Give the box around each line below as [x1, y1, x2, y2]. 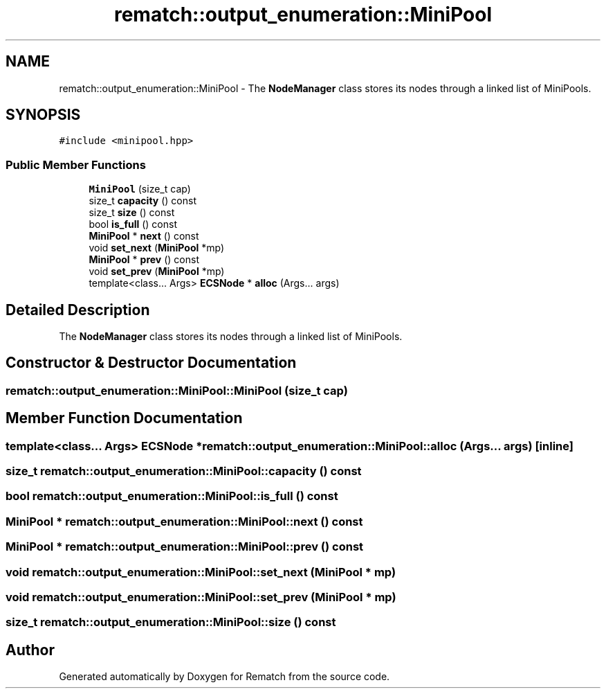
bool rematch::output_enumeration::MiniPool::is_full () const [6, 489, 338, 504]
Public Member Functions [6, 157, 146, 172]
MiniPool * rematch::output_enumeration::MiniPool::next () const [6, 514, 363, 528]
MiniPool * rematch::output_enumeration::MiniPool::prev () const [6, 540, 364, 554]
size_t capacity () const [89, 195, 196, 207]
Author [6, 641, 55, 659]
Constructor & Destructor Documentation [6, 354, 297, 372]
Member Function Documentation [6, 409, 243, 427]
